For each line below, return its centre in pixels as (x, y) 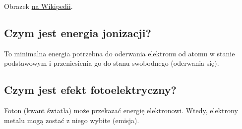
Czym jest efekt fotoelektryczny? (90, 90)
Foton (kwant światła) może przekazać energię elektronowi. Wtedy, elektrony (121, 110)
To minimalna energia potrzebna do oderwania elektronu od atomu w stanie (120, 53)
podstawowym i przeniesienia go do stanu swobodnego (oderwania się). (112, 63)
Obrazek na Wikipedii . (38, 6)
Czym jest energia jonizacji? (78, 32)
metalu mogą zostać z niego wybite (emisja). (72, 120)
